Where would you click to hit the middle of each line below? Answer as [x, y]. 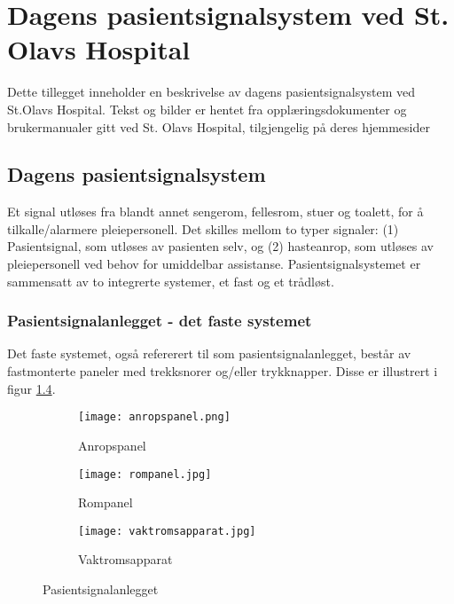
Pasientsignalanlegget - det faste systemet [160, 321]
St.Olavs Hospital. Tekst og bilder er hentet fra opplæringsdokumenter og [207, 109]
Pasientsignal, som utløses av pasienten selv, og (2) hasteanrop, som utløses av [220, 246]
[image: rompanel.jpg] [145, 474]
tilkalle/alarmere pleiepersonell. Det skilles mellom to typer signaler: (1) [203, 228]
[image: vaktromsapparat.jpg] [167, 531]
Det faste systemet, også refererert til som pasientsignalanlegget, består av [209, 353]
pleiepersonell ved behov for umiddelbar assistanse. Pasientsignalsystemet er [214, 264]
